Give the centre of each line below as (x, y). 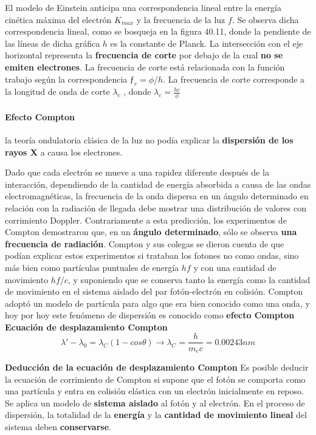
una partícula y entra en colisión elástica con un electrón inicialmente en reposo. (154, 391)
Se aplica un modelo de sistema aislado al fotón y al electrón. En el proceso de (155, 402)
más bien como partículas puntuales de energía (92, 267)
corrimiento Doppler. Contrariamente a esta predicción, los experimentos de (146, 220)
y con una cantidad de (235, 267)
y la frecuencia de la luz (181, 19)
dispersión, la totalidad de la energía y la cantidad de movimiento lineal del (156, 415)
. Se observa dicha (265, 19)
